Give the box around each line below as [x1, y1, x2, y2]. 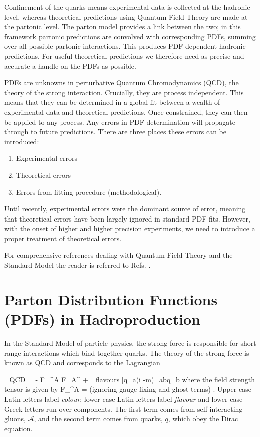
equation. [4, 423, 33, 433]
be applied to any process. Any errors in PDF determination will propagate [4, 116, 235, 127]
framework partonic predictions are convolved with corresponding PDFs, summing [4, 31, 256, 41]
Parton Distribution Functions [4, 289, 218, 309]
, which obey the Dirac [168, 413, 238, 424]
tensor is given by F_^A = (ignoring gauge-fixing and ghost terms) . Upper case [4, 384, 251, 394]
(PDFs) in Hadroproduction [4, 309, 201, 329]
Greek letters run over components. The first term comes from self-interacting [4, 403, 243, 414]
